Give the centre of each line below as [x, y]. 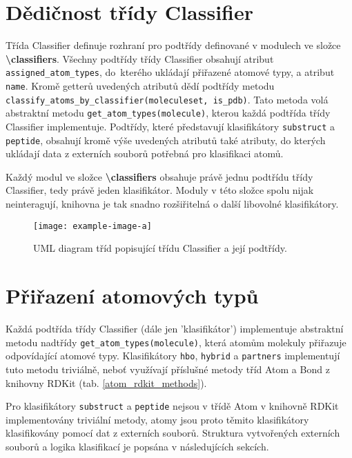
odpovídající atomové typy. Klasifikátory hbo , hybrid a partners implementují [173, 356]
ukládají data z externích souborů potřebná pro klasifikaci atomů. [145, 153]
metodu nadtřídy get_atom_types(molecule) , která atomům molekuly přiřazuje [176, 342]
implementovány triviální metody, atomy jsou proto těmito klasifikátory [157, 419]
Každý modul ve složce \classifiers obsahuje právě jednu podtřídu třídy [159, 176]
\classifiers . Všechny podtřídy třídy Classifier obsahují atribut [140, 58]
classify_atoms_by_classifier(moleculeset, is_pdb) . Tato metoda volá [167, 99]
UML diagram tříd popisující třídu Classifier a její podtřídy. [160, 248]
